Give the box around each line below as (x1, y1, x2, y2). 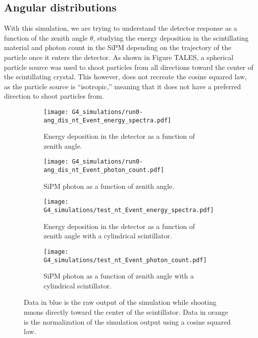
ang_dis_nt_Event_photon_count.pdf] (44, 167, 164, 174)
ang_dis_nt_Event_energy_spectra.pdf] (44, 116, 171, 124)
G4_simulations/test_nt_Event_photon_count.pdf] (44, 256, 207, 264)
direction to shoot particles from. (4, 91, 104, 101)
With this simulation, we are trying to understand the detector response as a (4, 23, 237, 33)
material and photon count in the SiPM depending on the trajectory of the (4, 42, 231, 53)
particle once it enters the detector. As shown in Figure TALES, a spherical (4, 52, 234, 62)
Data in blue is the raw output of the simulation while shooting (24, 297, 216, 307)
